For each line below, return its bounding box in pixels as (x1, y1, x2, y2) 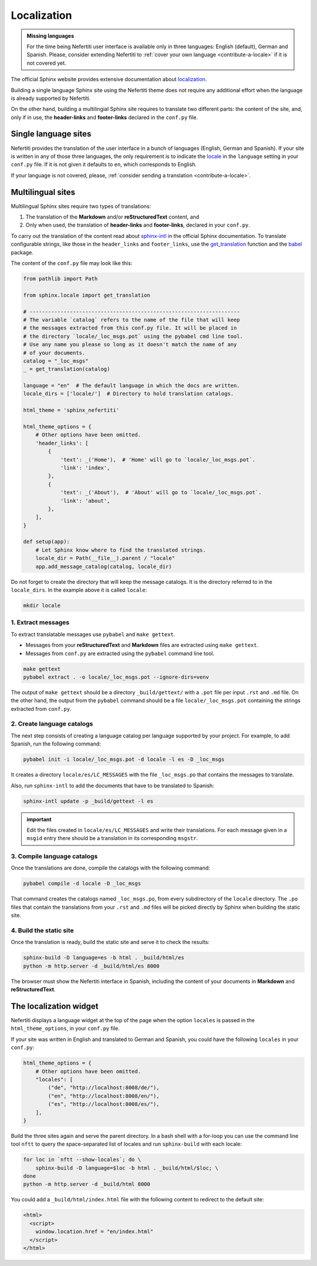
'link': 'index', (60, 464, 110, 471)
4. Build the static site (11, 926, 75, 934)
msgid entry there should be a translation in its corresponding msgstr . (26, 835, 198, 842)
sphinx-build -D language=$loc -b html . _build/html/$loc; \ (35, 1164, 218, 1171)
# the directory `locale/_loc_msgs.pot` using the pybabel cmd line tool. (23, 333, 244, 340)
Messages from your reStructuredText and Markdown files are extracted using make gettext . (25, 642, 258, 649)
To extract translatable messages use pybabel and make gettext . (11, 630, 176, 637)
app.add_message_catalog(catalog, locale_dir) (35, 563, 173, 570)
